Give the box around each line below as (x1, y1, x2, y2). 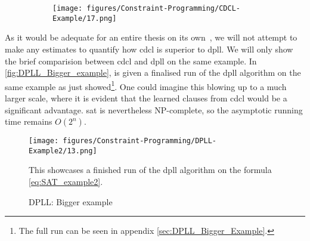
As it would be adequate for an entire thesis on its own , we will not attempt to (5, 31, 297, 44)
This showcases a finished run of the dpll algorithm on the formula (29, 163, 272, 176)
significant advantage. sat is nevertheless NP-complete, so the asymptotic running (5, 103, 303, 116)
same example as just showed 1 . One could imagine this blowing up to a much (5, 78, 287, 92)
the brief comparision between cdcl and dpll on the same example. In (5, 54, 257, 67)
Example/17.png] (52, 14, 117, 23)
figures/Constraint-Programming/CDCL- (86, 4, 240, 13)
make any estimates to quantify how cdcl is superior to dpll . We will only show (5, 42, 293, 55)
